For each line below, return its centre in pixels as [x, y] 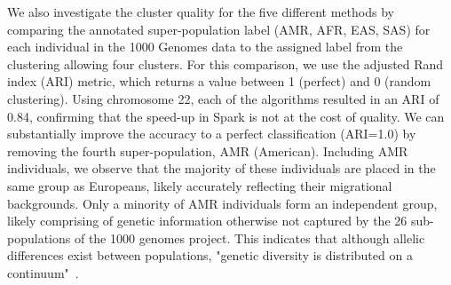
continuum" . [43, 272]
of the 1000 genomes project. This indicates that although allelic [249, 237]
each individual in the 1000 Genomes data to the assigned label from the [205, 47]
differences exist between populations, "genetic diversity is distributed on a [210, 255]
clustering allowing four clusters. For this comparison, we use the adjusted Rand [225, 63]
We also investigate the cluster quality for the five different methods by [201, 12]
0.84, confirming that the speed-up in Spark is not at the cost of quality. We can [226, 116]
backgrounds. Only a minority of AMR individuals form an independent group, [222, 203]
